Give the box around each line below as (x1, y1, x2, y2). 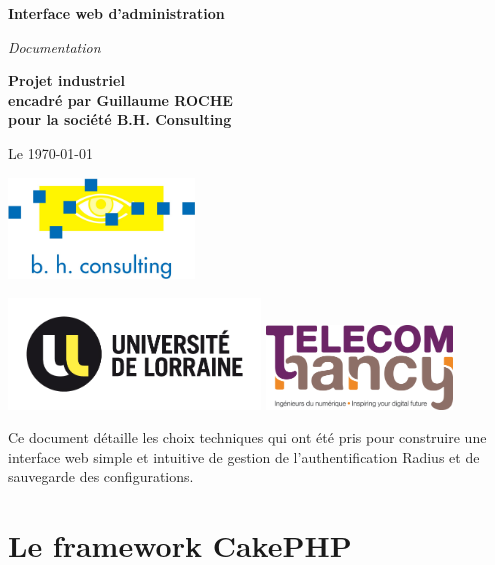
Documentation (8, 36, 101, 57)
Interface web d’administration (8, 3, 225, 23)
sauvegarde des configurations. (8, 466, 194, 487)
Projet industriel (8, 70, 125, 91)
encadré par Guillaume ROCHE (8, 89, 233, 110)
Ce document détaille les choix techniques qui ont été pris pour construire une (8, 427, 487, 448)
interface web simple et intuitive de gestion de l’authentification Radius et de (8, 446, 480, 467)
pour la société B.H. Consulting (8, 109, 232, 130)
